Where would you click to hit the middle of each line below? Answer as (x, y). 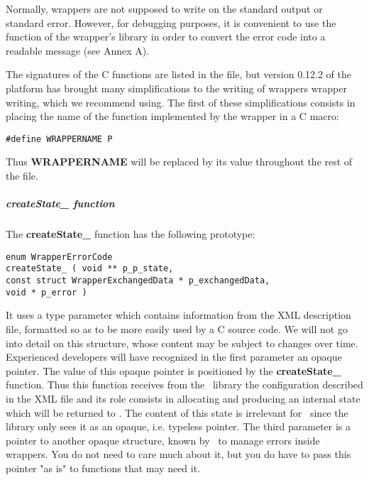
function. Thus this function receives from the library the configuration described (184, 384)
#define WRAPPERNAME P (59, 139)
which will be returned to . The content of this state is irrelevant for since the (177, 412)
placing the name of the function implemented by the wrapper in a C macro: (172, 116)
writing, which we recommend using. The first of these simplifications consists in (181, 102)
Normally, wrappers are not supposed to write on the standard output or (164, 9)
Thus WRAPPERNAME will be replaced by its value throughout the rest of (179, 162)
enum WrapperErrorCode (59, 257)
